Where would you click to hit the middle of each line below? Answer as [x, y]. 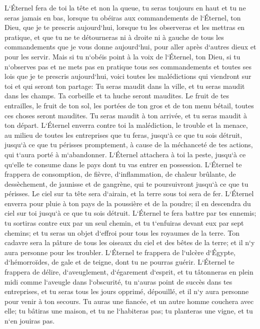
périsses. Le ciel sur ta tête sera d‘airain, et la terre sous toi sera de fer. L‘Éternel [129, 193]
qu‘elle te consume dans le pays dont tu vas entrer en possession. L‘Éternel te [123, 164]
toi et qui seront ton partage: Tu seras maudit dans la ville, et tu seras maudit [125, 86]
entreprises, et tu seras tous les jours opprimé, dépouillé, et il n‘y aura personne [127, 291]
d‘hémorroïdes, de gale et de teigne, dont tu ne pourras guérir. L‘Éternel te [119, 262]
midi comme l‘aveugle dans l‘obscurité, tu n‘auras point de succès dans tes [118, 281]
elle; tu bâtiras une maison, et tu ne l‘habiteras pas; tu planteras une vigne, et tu [129, 311]
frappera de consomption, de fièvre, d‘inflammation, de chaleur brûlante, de [120, 174]
